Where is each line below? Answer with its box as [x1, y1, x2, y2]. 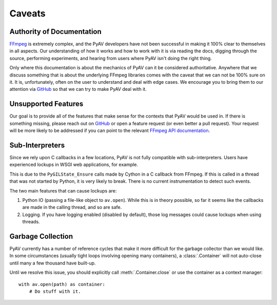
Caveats [9, 8, 46, 19]
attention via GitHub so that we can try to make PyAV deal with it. [9, 86, 147, 92]
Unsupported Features [9, 100, 84, 108]
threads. [22, 219, 41, 225]
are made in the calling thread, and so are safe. [22, 204, 122, 211]
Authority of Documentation [9, 27, 102, 36]
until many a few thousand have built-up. [9, 260, 96, 266]
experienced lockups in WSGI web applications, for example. [9, 162, 138, 168]
